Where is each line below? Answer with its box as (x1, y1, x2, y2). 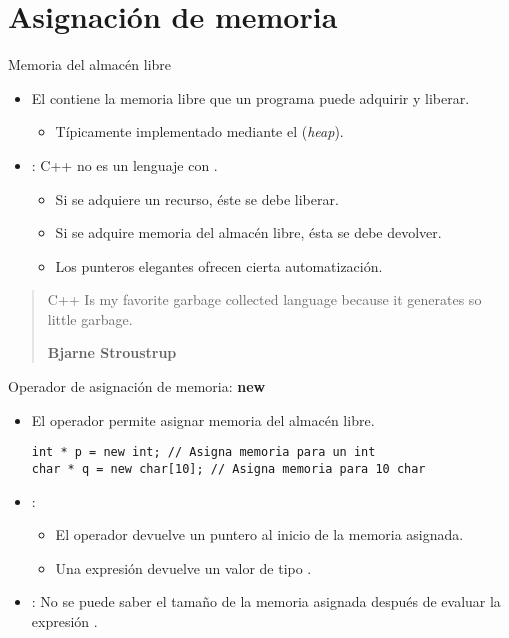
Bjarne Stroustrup (47, 342, 177, 363)
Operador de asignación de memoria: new (8, 376, 266, 397)
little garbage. (47, 308, 133, 329)
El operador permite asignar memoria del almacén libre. (31, 409, 375, 430)
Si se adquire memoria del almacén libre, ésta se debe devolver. (55, 222, 442, 243)
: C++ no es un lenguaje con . (31, 154, 218, 175)
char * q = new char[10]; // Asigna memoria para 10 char (31, 461, 426, 476)
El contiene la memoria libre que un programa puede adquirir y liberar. (31, 87, 470, 108)
